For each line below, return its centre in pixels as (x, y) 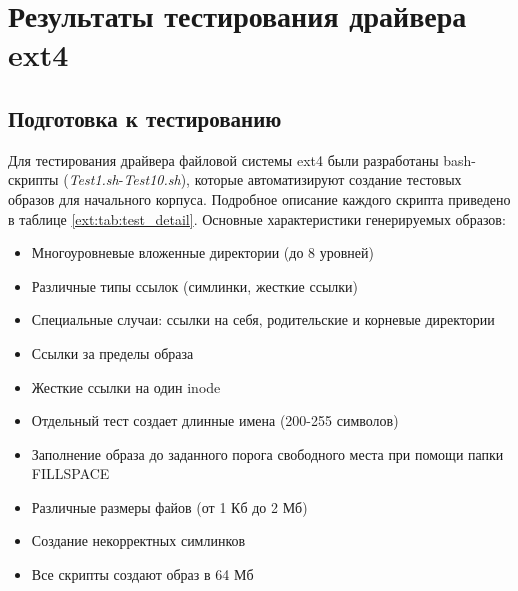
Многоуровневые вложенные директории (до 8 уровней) (203, 252)
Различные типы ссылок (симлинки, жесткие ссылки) (195, 285)
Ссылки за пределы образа (112, 352)
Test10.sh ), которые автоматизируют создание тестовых (292, 179)
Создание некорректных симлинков (138, 540)
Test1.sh (93, 179)
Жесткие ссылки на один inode (126, 386)
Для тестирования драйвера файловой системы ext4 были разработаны (223, 159)
